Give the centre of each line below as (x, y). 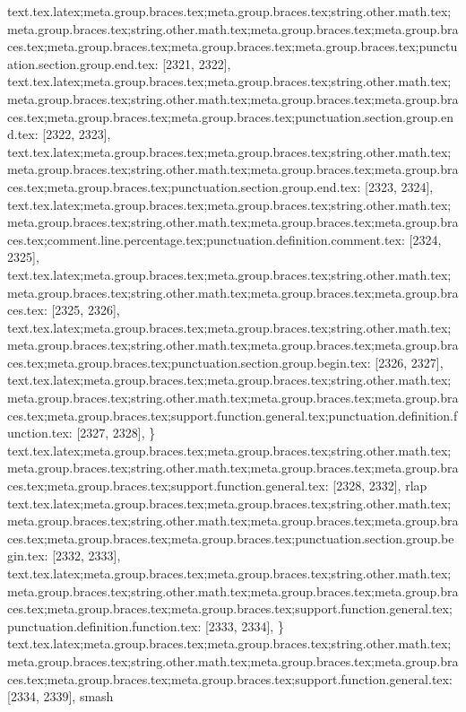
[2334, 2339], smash (60, 696)
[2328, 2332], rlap (380, 486)
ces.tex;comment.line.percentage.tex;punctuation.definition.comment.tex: (206, 239)
